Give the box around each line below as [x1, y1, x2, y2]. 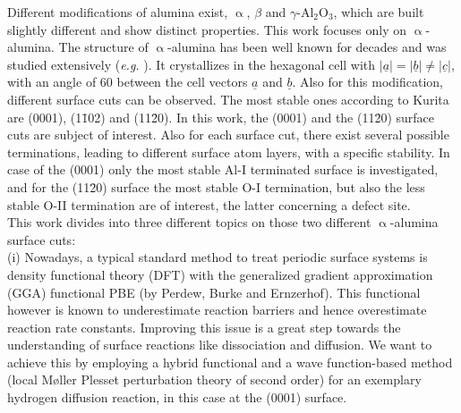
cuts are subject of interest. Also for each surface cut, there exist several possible [7, 125, 449, 144]
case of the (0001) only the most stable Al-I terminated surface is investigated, [7, 160, 439, 179]
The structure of [58, 38, 149, 56]
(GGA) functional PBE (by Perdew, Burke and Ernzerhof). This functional [7, 282, 421, 301]
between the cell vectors [116, 72, 248, 91]
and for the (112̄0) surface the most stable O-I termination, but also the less [7, 177, 425, 196]
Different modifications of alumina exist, [7, 3, 228, 21]
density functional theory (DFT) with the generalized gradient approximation [7, 265, 433, 283]
